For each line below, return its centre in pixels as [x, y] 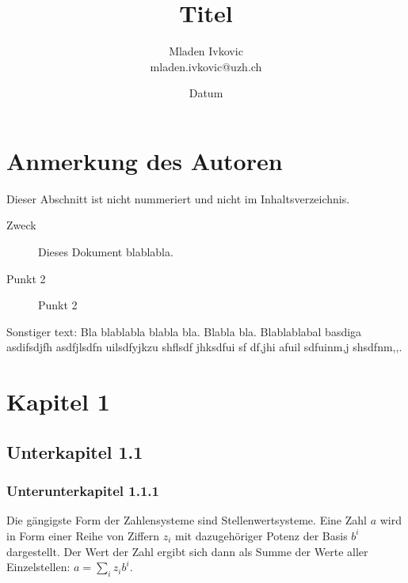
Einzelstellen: [38, 567]
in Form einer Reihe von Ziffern [83, 535]
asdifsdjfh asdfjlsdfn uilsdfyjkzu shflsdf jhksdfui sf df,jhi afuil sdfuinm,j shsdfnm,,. [204, 347]
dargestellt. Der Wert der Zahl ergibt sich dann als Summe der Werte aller [187, 551]
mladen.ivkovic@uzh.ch [206, 66]
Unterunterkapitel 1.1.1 [83, 491]
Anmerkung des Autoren [145, 160]
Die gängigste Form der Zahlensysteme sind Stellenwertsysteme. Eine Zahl [187, 520]
